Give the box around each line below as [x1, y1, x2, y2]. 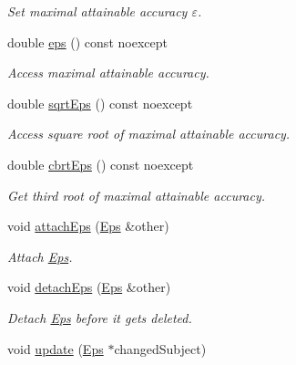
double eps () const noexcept [7, 32, 168, 51]
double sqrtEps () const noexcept [7, 93, 193, 112]
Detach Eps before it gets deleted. [7, 308, 192, 327]
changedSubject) [114, 339, 207, 358]
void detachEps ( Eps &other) [7, 277, 171, 297]
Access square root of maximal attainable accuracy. [7, 124, 291, 143]
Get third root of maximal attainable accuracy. [7, 185, 266, 204]
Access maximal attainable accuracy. [7, 63, 209, 82]
